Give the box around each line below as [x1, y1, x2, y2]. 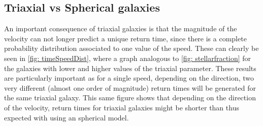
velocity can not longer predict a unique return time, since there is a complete [4, 33, 247, 43]
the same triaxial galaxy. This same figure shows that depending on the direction [4, 92, 256, 103]
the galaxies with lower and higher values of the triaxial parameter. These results [4, 62, 256, 73]
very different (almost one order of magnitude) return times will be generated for [4, 82, 256, 93]
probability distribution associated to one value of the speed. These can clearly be [4, 43, 259, 53]
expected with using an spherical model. [4, 112, 129, 122]
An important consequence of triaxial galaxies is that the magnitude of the [4, 23, 237, 34]
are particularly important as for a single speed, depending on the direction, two [4, 73, 254, 83]
